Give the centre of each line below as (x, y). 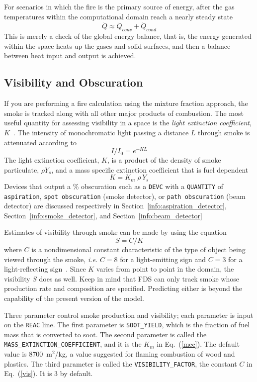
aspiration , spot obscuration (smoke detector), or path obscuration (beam (125, 196)
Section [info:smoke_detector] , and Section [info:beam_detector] (103, 215)
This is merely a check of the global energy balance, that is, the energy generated (128, 36)
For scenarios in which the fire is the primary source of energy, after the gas (119, 6)
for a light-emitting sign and (163, 259)
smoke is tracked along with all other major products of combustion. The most (124, 113)
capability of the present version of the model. (74, 298)
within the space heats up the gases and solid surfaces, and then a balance (117, 46)
